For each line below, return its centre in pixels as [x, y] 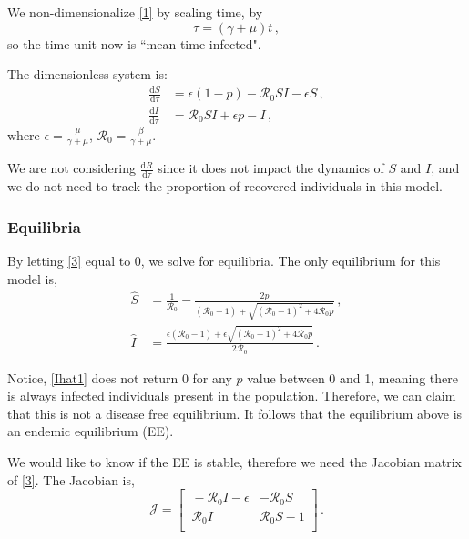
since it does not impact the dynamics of [271, 168]
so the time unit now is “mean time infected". [134, 43]
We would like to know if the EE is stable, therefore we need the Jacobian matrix [234, 461]
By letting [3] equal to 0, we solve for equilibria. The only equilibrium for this [224, 260]
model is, [32, 278]
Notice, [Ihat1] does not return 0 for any [120, 377]
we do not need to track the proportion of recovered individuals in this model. [225, 186]
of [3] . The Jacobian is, [71, 479]
